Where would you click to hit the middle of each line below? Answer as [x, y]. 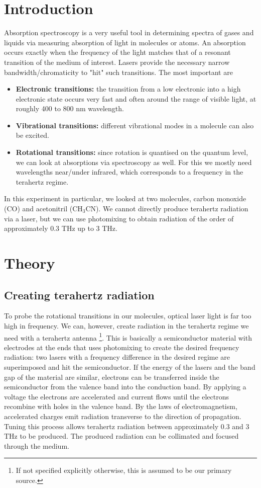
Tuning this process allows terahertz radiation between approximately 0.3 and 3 [127, 426]
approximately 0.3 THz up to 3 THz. [61, 228]
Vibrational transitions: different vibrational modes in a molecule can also [135, 125]
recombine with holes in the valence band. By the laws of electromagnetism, [121, 406]
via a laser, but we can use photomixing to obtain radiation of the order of [119, 218]
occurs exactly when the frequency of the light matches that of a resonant [117, 52]
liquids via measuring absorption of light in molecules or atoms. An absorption [125, 42]
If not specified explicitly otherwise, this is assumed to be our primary [124, 470]
